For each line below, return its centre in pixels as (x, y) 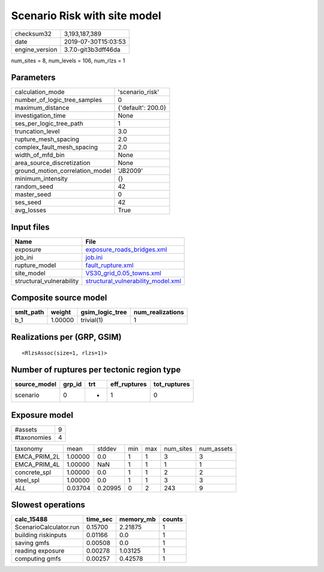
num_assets (216, 448)
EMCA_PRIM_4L (37, 464)
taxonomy (29, 448)
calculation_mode (40, 92)
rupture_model (35, 265)
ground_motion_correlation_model (63, 171)
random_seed (34, 187)
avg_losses (30, 210)
